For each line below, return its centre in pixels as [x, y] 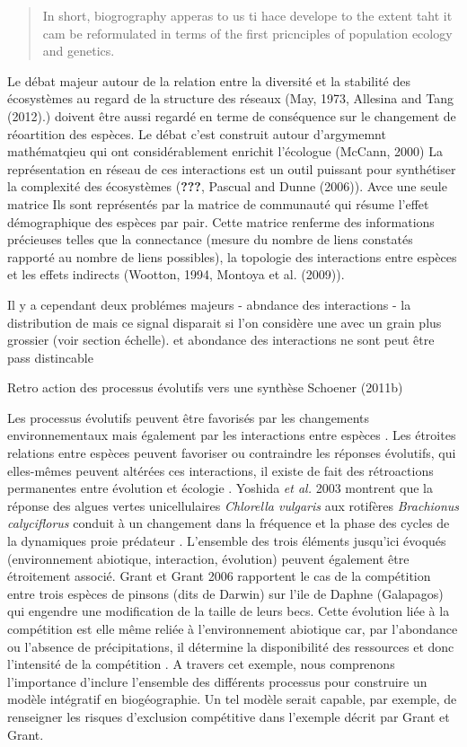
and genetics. [79, 51]
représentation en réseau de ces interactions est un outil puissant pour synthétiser [232, 168]
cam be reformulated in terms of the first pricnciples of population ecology [247, 33]
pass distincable [50, 357]
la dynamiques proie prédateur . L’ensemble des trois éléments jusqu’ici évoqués [227, 541]
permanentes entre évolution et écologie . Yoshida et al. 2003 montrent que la [220, 488]
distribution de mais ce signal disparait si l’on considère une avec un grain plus [225, 322]
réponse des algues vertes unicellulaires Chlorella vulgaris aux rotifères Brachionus [233, 505]
